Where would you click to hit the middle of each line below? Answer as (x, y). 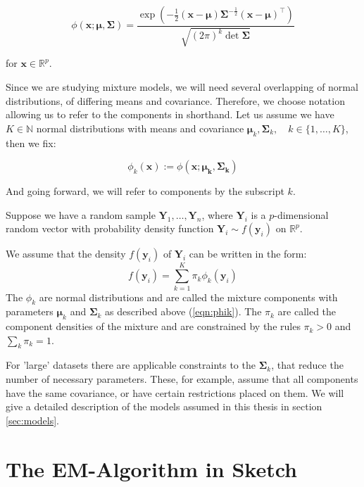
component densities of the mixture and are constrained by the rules (153, 326)
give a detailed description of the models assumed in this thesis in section (164, 406)
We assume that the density (66, 254)
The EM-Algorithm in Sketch (151, 468)
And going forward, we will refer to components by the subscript (145, 191)
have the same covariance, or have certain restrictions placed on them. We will (175, 392)
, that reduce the (307, 365)
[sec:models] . (32, 420)
